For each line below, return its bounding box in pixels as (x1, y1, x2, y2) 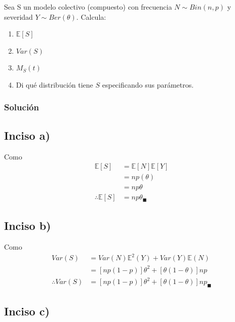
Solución (4, 101, 39, 113)
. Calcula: (76, 11, 106, 22)
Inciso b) (4, 218, 51, 233)
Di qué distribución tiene (16, 79, 93, 90)
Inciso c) (4, 303, 50, 319)
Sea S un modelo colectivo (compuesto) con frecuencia (4, 2, 172, 12)
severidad (4, 11, 33, 22)
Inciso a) (4, 127, 50, 143)
